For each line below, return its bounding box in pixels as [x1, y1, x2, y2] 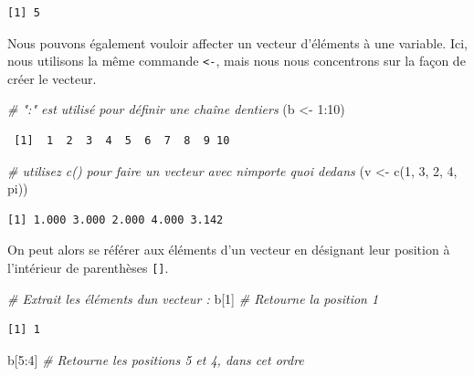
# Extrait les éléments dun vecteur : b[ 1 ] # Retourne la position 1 [7, 288, 379, 308]
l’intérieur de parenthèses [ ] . [7, 258, 169, 277]
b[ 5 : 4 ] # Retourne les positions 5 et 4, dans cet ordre [7, 350, 304, 369]
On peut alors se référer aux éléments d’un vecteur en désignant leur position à [7, 240, 450, 259]
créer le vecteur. [7, 68, 97, 88]
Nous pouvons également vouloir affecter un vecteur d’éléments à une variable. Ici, [7, 33, 468, 52]
